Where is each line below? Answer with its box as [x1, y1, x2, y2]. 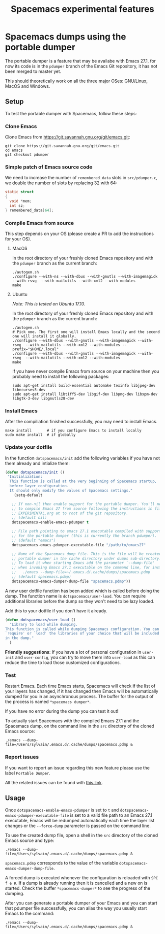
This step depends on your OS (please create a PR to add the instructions [5, 231, 154, 237]
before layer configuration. [9, 484, 69, 489]
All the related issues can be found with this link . [5, 779, 103, 785]
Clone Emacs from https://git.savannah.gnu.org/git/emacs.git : [5, 134, 130, 140]
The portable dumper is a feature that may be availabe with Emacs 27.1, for [5, 58, 156, 64]
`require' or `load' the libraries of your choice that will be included [5, 631, 160, 636]
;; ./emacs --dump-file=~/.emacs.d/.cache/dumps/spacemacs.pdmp [11, 570, 151, 575]
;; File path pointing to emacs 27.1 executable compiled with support [11, 529, 162, 534]
